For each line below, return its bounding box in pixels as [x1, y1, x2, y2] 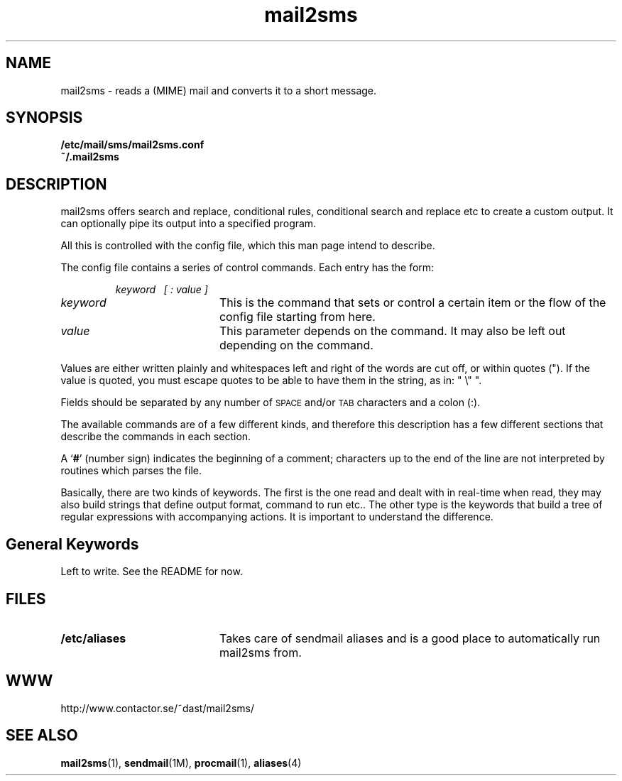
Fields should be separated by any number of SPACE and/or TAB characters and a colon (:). [60, 396, 481, 409]
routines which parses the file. [60, 464, 202, 477]
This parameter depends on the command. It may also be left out [219, 324, 566, 339]
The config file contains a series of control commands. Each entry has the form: [60, 261, 435, 274]
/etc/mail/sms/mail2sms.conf [60, 138, 204, 151]
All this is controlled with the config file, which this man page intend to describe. [60, 239, 435, 252]
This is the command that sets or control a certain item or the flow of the [219, 295, 606, 310]
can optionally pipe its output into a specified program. [60, 217, 317, 230]
